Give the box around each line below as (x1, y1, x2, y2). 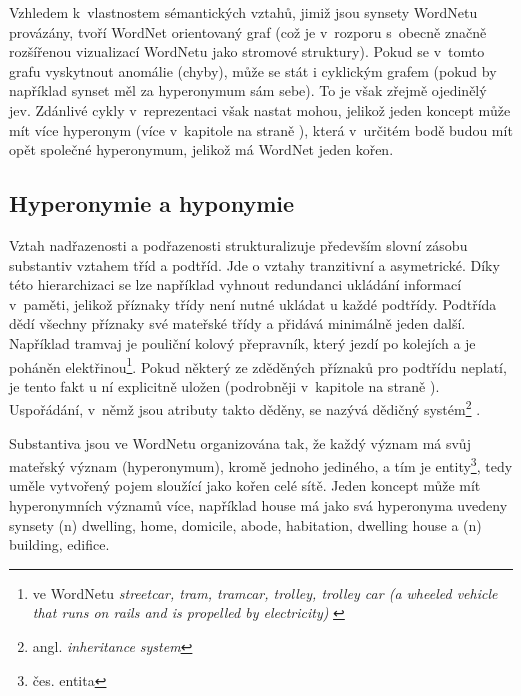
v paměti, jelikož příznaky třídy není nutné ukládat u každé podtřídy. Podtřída (9, 293, 497, 314)
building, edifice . (9, 534, 110, 555)
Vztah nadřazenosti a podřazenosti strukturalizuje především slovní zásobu (9, 234, 468, 255)
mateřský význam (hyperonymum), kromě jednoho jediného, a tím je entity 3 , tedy (9, 453, 513, 476)
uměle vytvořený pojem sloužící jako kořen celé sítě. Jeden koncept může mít (9, 475, 481, 496)
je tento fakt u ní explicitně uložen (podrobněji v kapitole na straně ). (9, 375, 440, 396)
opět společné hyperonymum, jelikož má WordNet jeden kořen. (9, 139, 394, 160)
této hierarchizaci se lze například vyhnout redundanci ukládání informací (9, 274, 462, 295)
